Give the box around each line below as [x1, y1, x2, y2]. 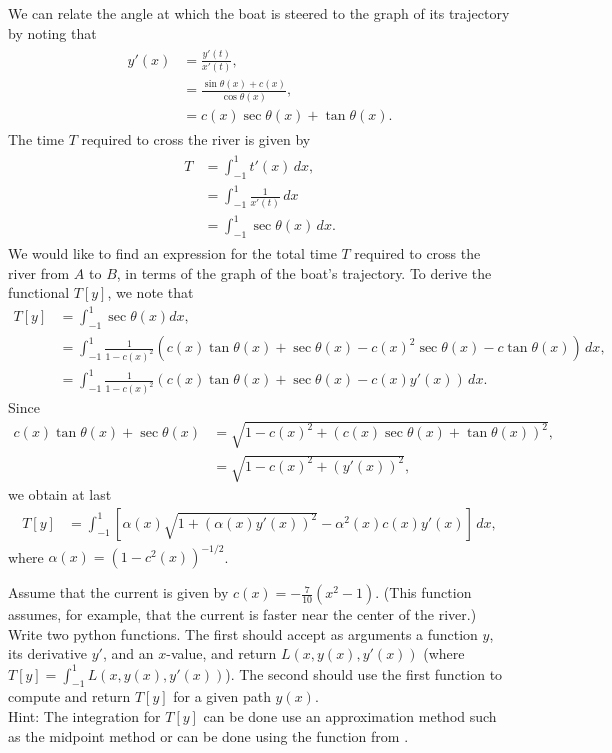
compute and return [8, 686, 131, 707]
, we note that [107, 282, 194, 303]
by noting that [8, 22, 97, 43]
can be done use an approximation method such [203, 705, 497, 726]
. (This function [375, 582, 472, 603]
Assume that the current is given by [8, 582, 229, 603]
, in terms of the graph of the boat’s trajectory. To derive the [116, 262, 492, 283]
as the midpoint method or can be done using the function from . [8, 725, 409, 746]
